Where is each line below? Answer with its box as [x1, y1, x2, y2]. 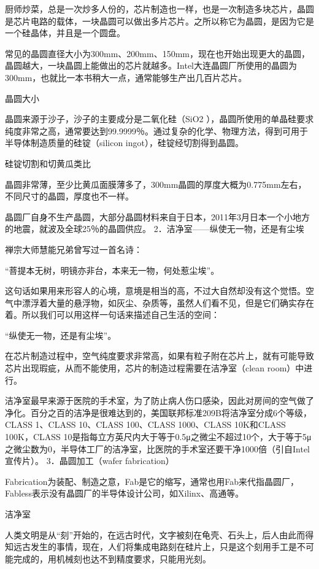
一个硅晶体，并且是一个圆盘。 [5, 26, 125, 39]
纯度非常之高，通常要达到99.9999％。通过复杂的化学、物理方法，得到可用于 [5, 124, 308, 137]
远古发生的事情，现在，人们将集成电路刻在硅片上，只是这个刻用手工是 [13, 540, 297, 553]
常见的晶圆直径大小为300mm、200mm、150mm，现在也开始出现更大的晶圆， [5, 47, 310, 60]
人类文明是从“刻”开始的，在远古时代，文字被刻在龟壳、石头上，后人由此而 [5, 528, 306, 541]
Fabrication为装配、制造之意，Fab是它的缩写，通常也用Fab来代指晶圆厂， [5, 474, 299, 487]
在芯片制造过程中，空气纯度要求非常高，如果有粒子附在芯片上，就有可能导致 [5, 349, 314, 362]
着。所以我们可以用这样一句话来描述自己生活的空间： [5, 308, 220, 321]
